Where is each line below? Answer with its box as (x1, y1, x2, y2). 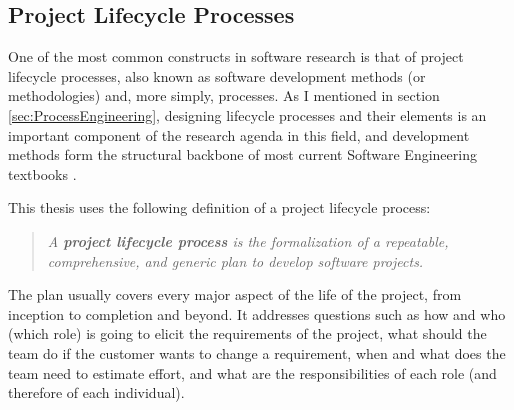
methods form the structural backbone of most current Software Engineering (8, 144, 477, 165)
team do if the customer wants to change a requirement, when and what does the (8, 342, 506, 363)
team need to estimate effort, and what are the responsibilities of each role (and (8, 362, 497, 383)
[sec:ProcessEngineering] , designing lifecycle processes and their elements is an (8, 104, 487, 125)
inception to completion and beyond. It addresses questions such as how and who (8, 303, 506, 324)
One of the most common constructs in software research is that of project (8, 46, 464, 67)
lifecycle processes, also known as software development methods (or (8, 65, 426, 86)
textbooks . (8, 163, 77, 184)
